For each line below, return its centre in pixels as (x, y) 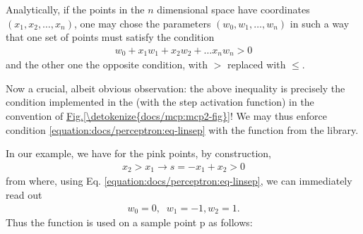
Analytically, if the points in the (75, 9)
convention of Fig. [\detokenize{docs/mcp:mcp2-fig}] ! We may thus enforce (167, 116)
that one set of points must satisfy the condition (110, 37)
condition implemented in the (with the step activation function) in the (160, 102)
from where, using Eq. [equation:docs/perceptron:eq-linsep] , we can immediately (179, 181)
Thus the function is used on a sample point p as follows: (129, 222)
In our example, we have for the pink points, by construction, (138, 153)
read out (24, 194)
